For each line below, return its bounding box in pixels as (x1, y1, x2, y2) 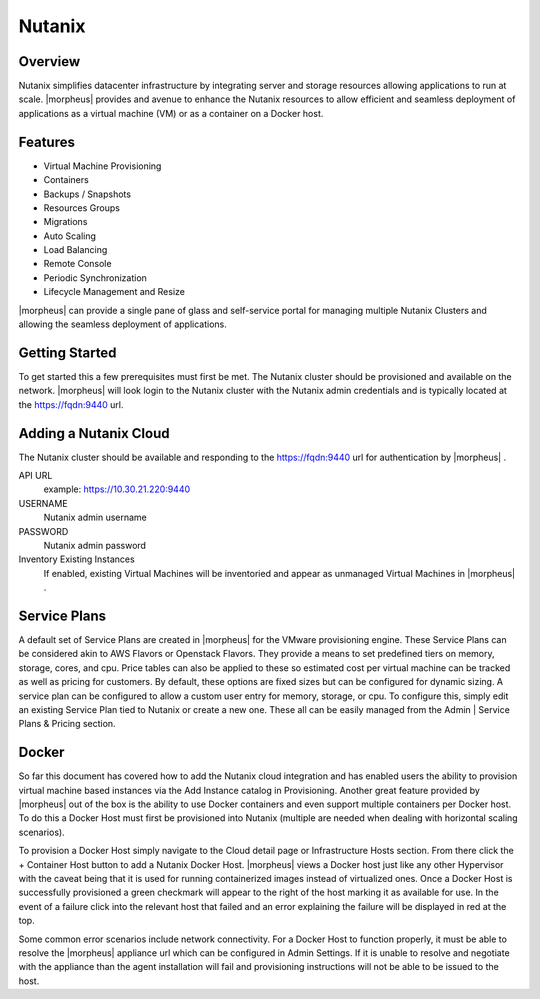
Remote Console (43, 258, 112, 270)
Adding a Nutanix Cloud (18, 425, 170, 442)
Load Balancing (43, 244, 108, 256)
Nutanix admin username (43, 511, 147, 524)
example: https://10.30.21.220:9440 (43, 483, 191, 495)
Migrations (43, 216, 88, 228)
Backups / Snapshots (43, 188, 132, 200)
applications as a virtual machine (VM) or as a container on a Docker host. (18, 107, 324, 119)
